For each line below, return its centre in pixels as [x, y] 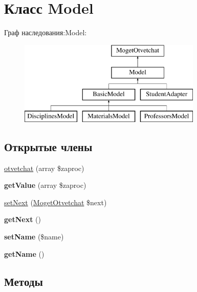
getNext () [23, 219]
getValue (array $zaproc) [45, 185]
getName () [24, 253]
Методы [24, 281]
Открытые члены [48, 146]
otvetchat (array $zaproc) [44, 168]
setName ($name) [34, 237]
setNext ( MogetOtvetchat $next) [56, 202]
